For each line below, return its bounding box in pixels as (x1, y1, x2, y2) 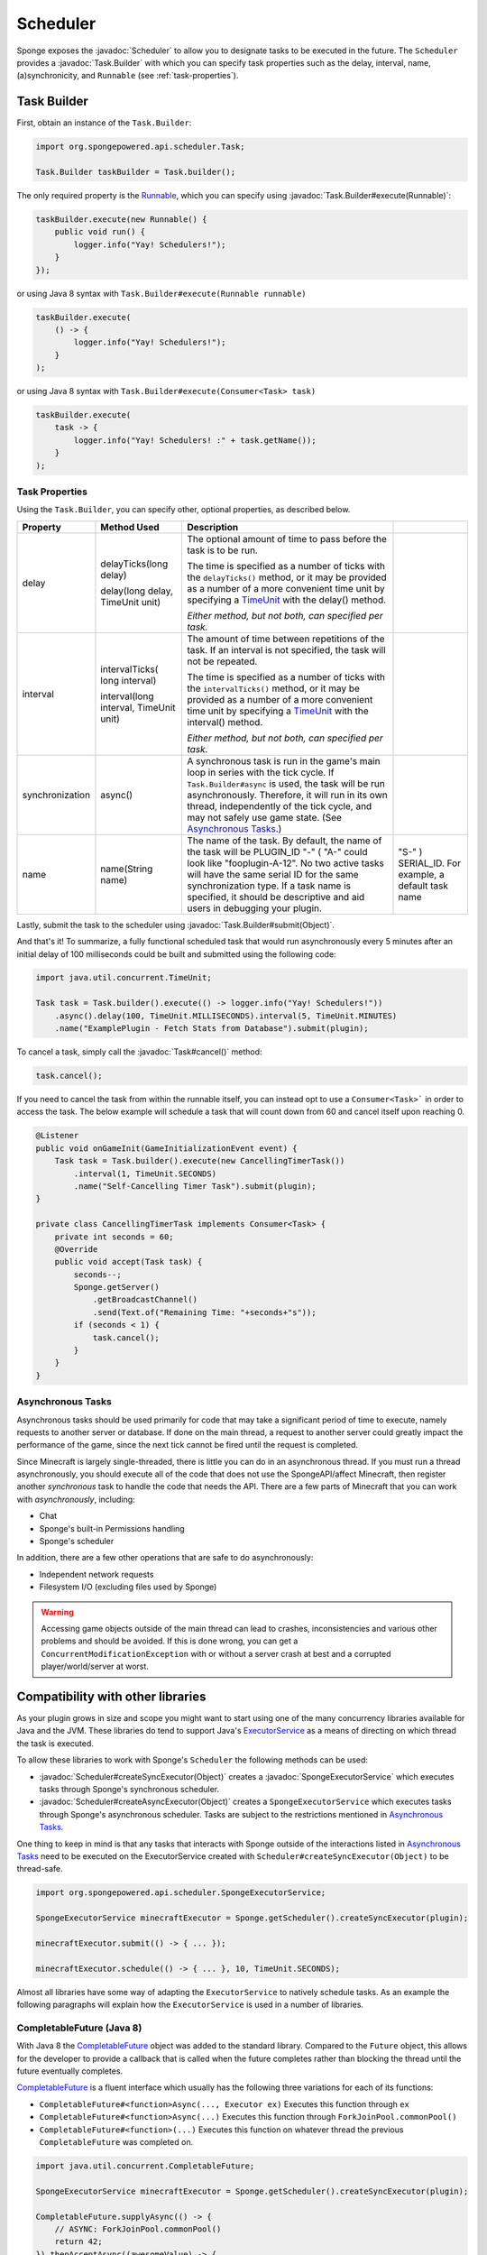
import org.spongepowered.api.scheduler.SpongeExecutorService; (35, 1888, 326, 1898)
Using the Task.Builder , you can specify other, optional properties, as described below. (16, 504, 351, 515)
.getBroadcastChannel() (92, 1294, 198, 1305)
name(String (100, 862, 153, 875)
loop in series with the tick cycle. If (187, 766, 335, 778)
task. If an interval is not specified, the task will (187, 643, 387, 656)
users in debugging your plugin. (187, 902, 322, 915)
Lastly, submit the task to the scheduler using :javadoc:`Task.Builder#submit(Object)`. (16, 919, 335, 930)
